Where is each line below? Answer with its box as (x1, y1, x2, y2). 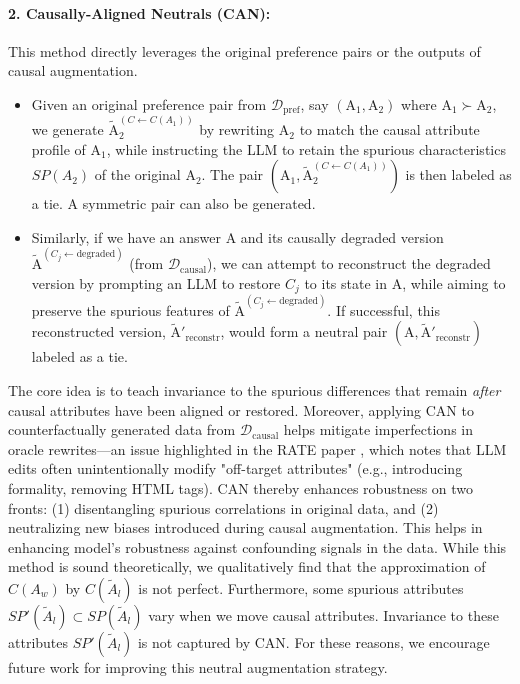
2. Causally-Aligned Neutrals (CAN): (8, 2, 271, 23)
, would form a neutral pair (220, 321, 388, 342)
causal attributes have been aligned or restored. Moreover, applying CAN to (8, 399, 474, 420)
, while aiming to (402, 272, 506, 293)
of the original (94, 164, 181, 185)
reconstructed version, (31, 321, 166, 342)
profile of (31, 138, 86, 159)
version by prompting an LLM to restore (31, 272, 281, 293)
